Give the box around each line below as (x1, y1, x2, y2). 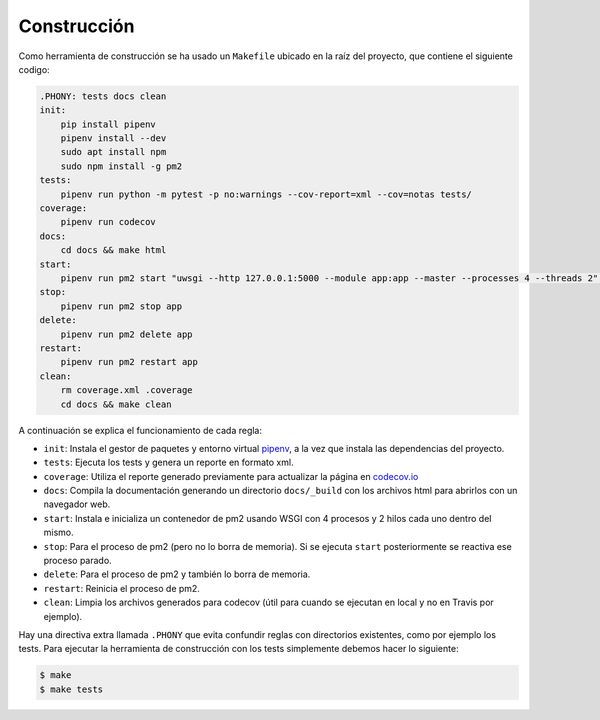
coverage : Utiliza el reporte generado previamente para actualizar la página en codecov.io (43, 470, 419, 482)
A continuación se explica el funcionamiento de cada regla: (18, 424, 263, 436)
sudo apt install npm (60, 146, 167, 158)
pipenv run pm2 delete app (60, 328, 194, 340)
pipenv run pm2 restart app (60, 356, 199, 368)
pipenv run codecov (60, 216, 157, 228)
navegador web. (43, 498, 111, 510)
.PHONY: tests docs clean (39, 90, 167, 102)
